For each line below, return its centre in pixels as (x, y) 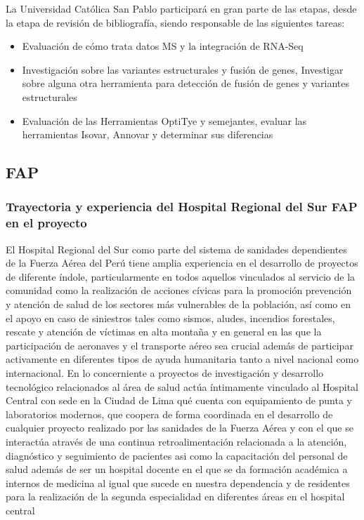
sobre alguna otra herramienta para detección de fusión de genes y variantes (186, 83)
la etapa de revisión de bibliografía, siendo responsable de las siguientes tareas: (175, 22)
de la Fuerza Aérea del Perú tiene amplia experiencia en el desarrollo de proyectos (182, 263)
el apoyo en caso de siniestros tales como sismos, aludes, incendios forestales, (170, 318)
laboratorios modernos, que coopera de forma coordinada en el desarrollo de (169, 414)
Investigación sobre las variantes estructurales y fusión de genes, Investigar (183, 69)
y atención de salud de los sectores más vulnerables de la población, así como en (178, 304)
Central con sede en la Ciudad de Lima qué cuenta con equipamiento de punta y (179, 400)
